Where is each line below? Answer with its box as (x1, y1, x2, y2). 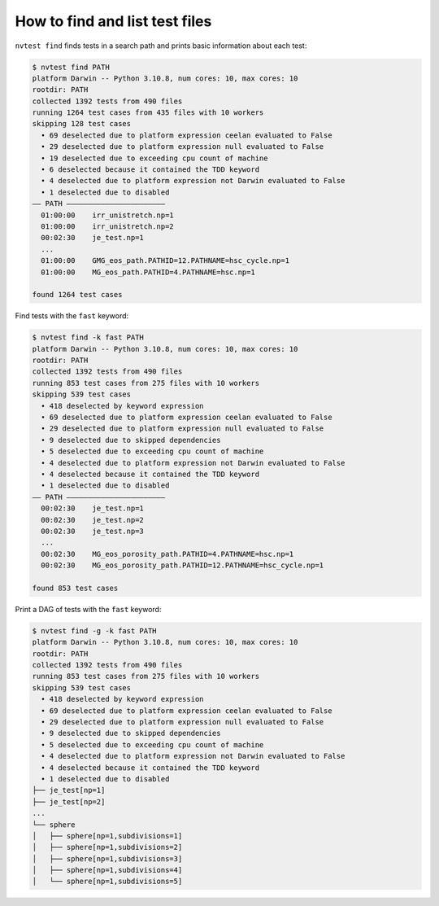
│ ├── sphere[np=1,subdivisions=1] (32, 831, 183, 840)
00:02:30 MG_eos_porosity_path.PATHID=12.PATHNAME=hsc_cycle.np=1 (41, 561, 324, 570)
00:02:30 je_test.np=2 (41, 515, 144, 524)
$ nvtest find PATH (32, 62, 110, 72)
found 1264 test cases (32, 290, 123, 300)
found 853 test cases (32, 583, 119, 593)
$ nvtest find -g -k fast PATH (32, 626, 158, 635)
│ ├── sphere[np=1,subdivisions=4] (32, 865, 183, 875)
